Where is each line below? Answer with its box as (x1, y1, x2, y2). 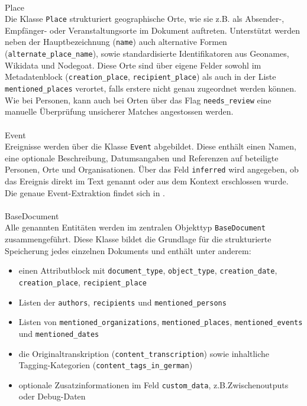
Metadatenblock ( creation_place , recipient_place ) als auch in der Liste (5, 70, 276, 83)
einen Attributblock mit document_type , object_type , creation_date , (18, 264, 277, 277)
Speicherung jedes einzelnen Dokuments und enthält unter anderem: (5, 244, 251, 256)
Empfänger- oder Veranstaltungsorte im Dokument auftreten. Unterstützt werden (5, 24, 300, 36)
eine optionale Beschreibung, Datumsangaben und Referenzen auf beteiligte (5, 151, 279, 164)
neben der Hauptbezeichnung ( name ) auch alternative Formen (5, 35, 227, 48)
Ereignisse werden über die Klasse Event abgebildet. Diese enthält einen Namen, (5, 140, 296, 152)
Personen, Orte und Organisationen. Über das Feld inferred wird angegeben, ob (5, 163, 299, 176)
